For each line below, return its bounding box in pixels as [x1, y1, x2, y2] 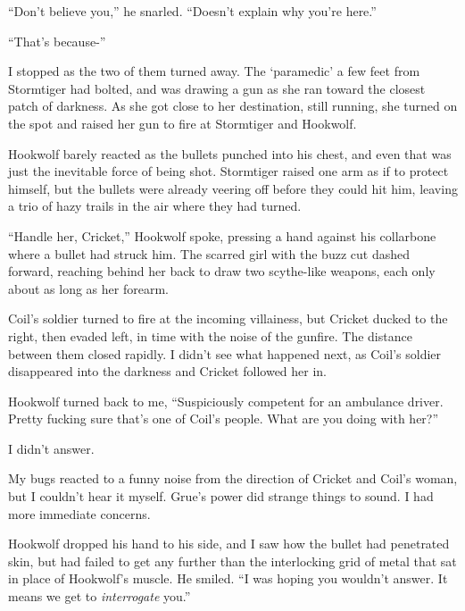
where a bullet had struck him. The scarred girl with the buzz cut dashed [8, 244, 410, 263]
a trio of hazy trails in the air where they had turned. [8, 197, 302, 215]
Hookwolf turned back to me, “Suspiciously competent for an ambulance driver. [8, 391, 444, 410]
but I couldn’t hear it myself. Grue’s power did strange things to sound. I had [8, 487, 434, 506]
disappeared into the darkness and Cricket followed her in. [8, 362, 328, 381]
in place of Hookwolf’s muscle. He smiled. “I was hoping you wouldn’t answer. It [8, 569, 448, 588]
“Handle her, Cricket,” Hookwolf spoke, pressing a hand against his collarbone [8, 226, 436, 245]
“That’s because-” [8, 31, 106, 50]
